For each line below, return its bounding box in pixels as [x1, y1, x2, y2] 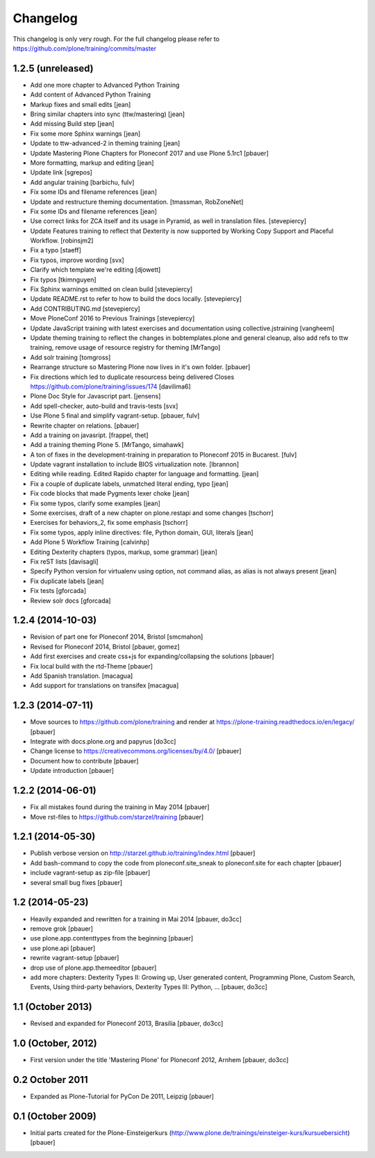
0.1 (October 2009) [12, 1110, 97, 1122]
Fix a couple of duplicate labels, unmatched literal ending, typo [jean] [30, 480, 228, 488]
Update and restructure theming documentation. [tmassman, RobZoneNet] [30, 197, 244, 206]
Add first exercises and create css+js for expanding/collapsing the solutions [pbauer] [30, 652, 274, 660]
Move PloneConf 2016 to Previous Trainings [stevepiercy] [30, 314, 195, 323]
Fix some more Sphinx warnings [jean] [30, 129, 141, 138]
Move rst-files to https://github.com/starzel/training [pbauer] [30, 813, 204, 821]
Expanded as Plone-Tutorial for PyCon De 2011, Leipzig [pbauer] [30, 1092, 215, 1100]
